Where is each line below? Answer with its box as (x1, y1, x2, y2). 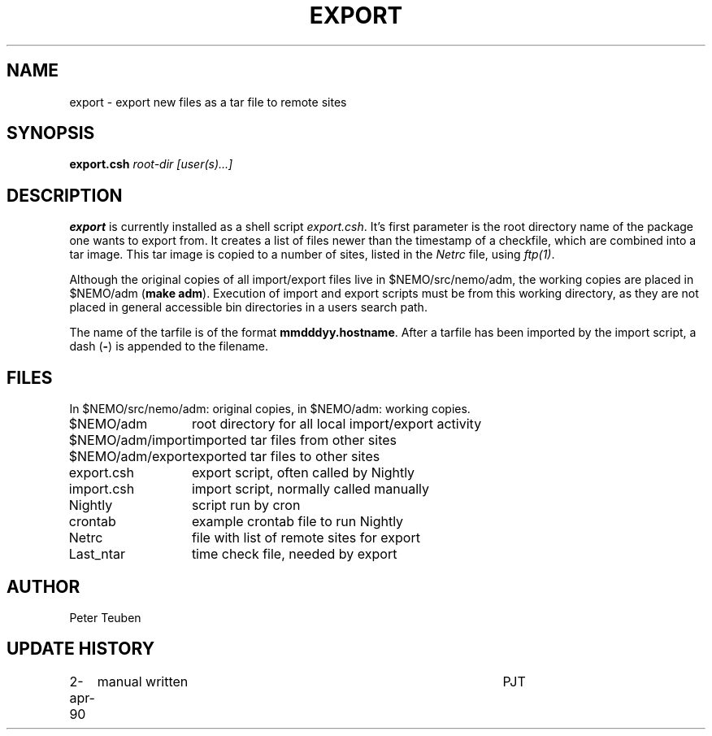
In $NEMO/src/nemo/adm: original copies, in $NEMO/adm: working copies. (69, 402, 471, 416)
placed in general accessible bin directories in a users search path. (69, 300, 428, 315)
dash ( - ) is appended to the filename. (69, 339, 269, 354)
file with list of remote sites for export (191, 529, 420, 547)
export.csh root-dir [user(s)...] (69, 157, 233, 172)
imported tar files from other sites (191, 432, 397, 449)
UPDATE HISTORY (7, 638, 155, 660)
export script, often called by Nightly (191, 464, 415, 481)
